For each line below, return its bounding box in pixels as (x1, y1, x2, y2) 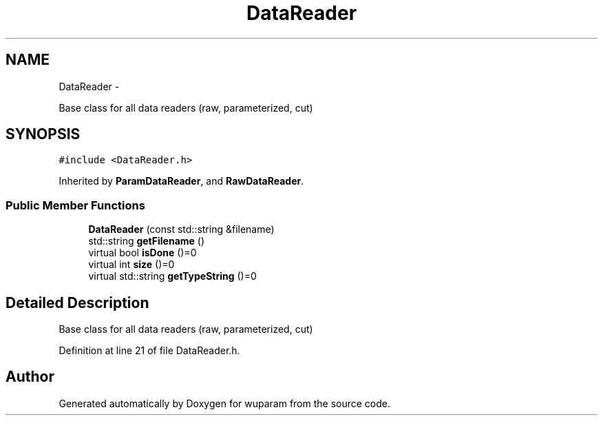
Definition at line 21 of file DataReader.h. (59, 345, 240, 357)
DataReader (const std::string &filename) (88, 223, 275, 236)
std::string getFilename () (88, 235, 205, 247)
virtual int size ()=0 (88, 258, 175, 271)
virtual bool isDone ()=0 (88, 247, 197, 259)
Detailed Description (6, 294, 149, 311)
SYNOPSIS (6, 125, 81, 143)
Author (6, 368, 54, 386)
